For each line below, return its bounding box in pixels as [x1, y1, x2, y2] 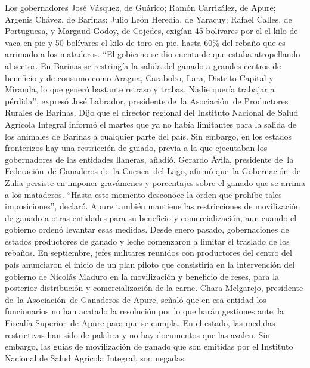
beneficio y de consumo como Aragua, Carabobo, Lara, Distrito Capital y [5, 71, 274, 84]
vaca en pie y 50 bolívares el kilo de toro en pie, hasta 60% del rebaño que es [5, 36, 286, 48]
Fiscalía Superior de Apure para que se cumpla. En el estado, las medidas [5, 317, 275, 329]
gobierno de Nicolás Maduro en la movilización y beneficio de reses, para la [5, 270, 280, 282]
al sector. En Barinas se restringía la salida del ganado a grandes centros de [5, 59, 281, 72]
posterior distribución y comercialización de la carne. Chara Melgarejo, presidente [5, 282, 303, 294]
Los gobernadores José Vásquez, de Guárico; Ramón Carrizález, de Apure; [5, 1, 276, 13]
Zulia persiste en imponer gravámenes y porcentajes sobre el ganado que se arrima [5, 176, 305, 188]
